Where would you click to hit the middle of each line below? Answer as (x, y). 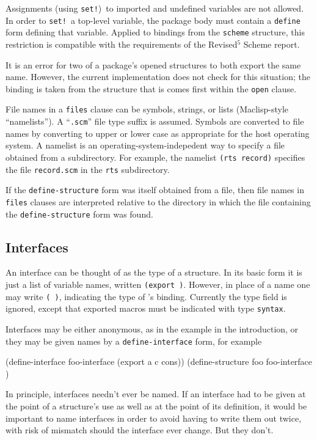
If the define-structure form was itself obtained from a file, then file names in (155, 190)
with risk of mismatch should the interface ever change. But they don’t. (140, 430)
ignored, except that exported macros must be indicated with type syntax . (146, 308)
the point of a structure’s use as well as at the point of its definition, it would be (156, 405)
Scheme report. (271, 44)
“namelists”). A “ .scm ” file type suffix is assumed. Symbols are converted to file (155, 121)
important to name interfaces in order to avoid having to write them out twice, (154, 418)
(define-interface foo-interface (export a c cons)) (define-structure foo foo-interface (159, 361)
